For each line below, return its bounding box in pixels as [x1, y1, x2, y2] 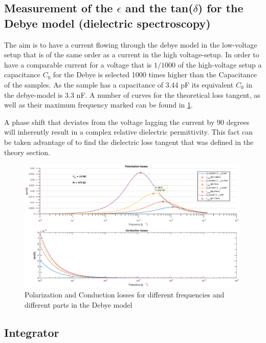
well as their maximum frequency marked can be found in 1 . [4, 99, 193, 110]
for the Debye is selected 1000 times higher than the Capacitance [53, 69, 257, 80]
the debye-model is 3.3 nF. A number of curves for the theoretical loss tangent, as [4, 89, 260, 100]
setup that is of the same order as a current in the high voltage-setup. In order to [4, 49, 259, 60]
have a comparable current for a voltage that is [4, 59, 152, 70]
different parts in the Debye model [25, 299, 132, 310]
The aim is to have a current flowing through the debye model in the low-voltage [4, 39, 257, 50]
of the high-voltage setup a [178, 59, 262, 70]
